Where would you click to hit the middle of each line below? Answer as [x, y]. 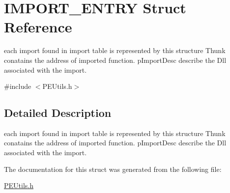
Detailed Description [58, 113]
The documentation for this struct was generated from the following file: [113, 169]
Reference [38, 27]
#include [18, 86]
